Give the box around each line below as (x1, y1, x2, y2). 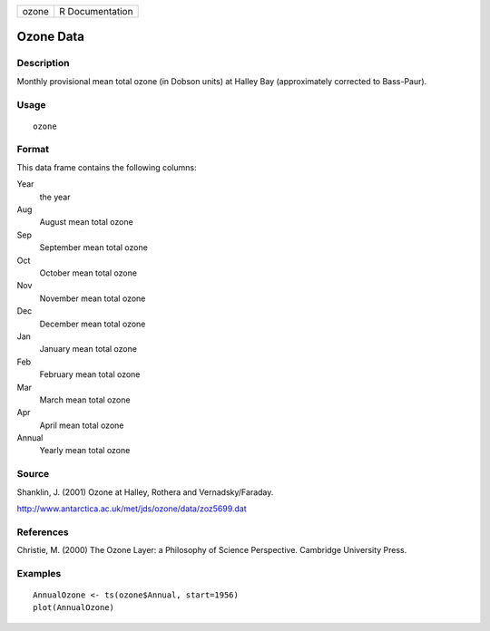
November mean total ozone (39, 293, 146, 304)
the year (39, 191, 71, 202)
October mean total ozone (39, 267, 138, 278)
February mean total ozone (39, 369, 141, 380)
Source (16, 468, 50, 481)
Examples (16, 567, 62, 579)
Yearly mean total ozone (39, 445, 131, 456)
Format (16, 143, 50, 156)
